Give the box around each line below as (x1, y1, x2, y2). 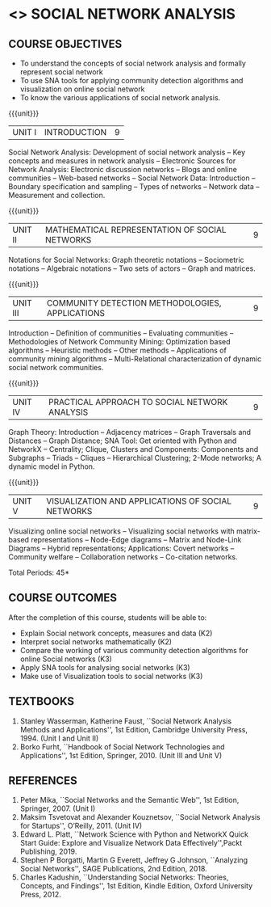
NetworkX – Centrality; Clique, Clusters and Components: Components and (8, 445, 259, 453)
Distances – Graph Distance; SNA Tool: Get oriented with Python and (8, 436, 237, 445)
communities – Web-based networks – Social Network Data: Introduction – (8, 173, 256, 183)
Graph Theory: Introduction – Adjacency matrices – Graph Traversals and (8, 428, 252, 437)
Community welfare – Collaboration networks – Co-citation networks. (8, 552, 238, 562)
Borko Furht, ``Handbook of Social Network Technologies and (19, 741, 225, 752)
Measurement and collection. (8, 191, 106, 200)
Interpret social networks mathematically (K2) (19, 636, 172, 647)
